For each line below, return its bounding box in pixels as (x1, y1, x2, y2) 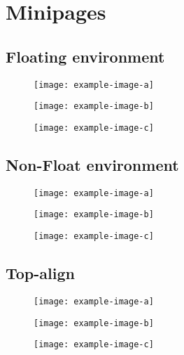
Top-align (6, 262, 75, 284)
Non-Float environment (6, 153, 179, 175)
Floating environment (6, 45, 165, 67)
